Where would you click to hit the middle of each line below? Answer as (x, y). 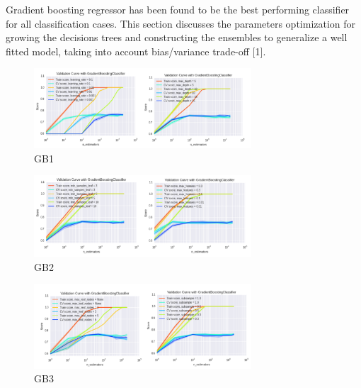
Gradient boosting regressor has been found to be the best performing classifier (178, 9)
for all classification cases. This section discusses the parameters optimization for (181, 23)
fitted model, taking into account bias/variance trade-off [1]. (136, 51)
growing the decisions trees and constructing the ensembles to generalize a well (177, 37)
